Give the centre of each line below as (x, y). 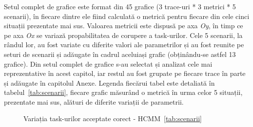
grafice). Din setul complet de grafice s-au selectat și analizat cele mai (108, 63)
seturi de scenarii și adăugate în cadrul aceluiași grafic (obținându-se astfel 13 (120, 54)
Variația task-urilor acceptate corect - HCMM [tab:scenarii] (113, 118)
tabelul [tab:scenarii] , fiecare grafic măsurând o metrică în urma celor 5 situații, (123, 92)
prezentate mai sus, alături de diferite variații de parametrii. (94, 101)
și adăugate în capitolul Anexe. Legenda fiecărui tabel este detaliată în (109, 82)
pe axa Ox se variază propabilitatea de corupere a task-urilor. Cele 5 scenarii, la (123, 35)
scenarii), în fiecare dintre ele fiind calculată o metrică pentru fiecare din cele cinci (127, 16)
